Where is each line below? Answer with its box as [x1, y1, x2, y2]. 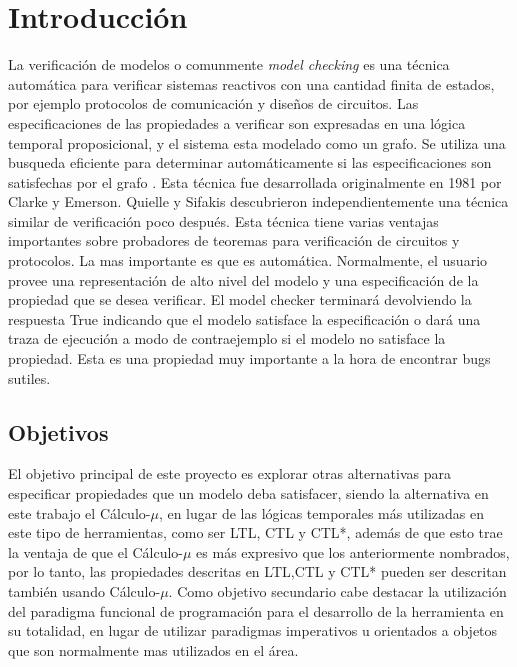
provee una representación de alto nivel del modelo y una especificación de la [8, 269, 479, 290]
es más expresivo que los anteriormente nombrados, [196, 541, 510, 562]
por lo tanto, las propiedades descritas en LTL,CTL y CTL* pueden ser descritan [8, 561, 507, 582]
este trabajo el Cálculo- [8, 502, 151, 523]
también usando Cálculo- [8, 580, 161, 601]
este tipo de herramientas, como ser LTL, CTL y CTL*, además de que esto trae [8, 522, 503, 543]
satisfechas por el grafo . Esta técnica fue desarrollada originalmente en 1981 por [8, 171, 502, 192]
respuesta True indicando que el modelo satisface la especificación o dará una [8, 308, 481, 329]
